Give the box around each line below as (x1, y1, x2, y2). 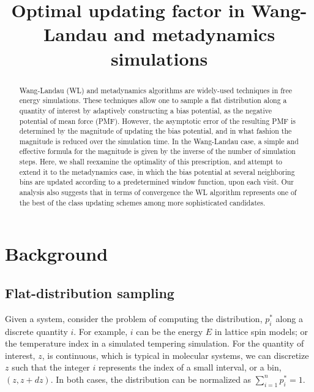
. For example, (73, 325, 128, 337)
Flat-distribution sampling (5, 283, 174, 302)
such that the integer (12, 361, 90, 374)
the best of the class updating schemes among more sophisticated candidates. (19, 197, 266, 207)
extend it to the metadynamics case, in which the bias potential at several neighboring (19, 166, 295, 177)
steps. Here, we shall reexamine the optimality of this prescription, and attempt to (19, 156, 282, 167)
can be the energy (136, 325, 203, 337)
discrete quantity (5, 325, 68, 337)
